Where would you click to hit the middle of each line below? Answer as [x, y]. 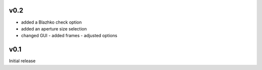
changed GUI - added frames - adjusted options [69, 36]
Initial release [22, 61]
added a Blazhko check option [51, 22]
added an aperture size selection [54, 28]
